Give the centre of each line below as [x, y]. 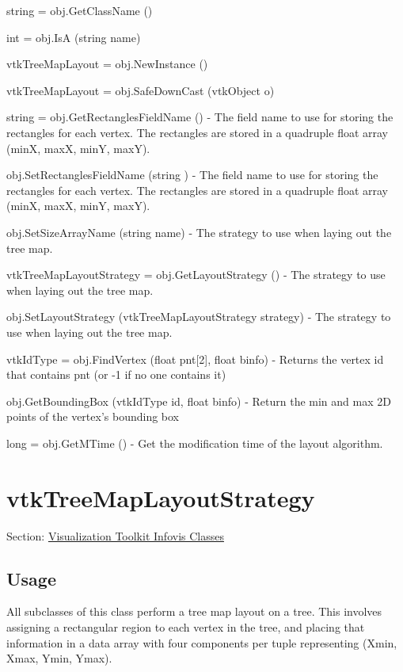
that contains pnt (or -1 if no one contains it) [116, 374]
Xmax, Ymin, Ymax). [59, 658]
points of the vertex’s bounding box [93, 416]
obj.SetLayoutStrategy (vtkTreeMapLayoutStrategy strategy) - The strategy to [199, 317]
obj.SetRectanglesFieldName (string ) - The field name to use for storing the [192, 175]
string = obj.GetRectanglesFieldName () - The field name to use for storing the [200, 117]
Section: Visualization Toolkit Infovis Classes [115, 535]
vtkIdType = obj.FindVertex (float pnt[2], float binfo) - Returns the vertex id [195, 359]
